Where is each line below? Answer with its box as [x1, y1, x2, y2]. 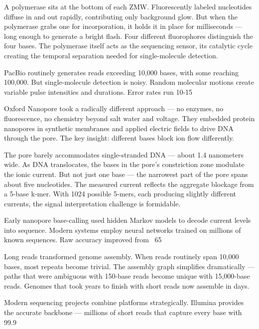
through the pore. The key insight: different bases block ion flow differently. [4, 133, 235, 143]
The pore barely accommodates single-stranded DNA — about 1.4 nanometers [4, 149, 244, 160]
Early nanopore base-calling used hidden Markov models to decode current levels [4, 215, 251, 225]
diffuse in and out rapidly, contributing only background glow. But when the [4, 11, 238, 21]
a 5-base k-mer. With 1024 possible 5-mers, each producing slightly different [4, 188, 237, 199]
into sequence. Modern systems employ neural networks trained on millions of [4, 224, 241, 235]
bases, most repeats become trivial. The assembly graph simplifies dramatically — [4, 261, 255, 271]
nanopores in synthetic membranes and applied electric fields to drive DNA [4, 123, 234, 133]
